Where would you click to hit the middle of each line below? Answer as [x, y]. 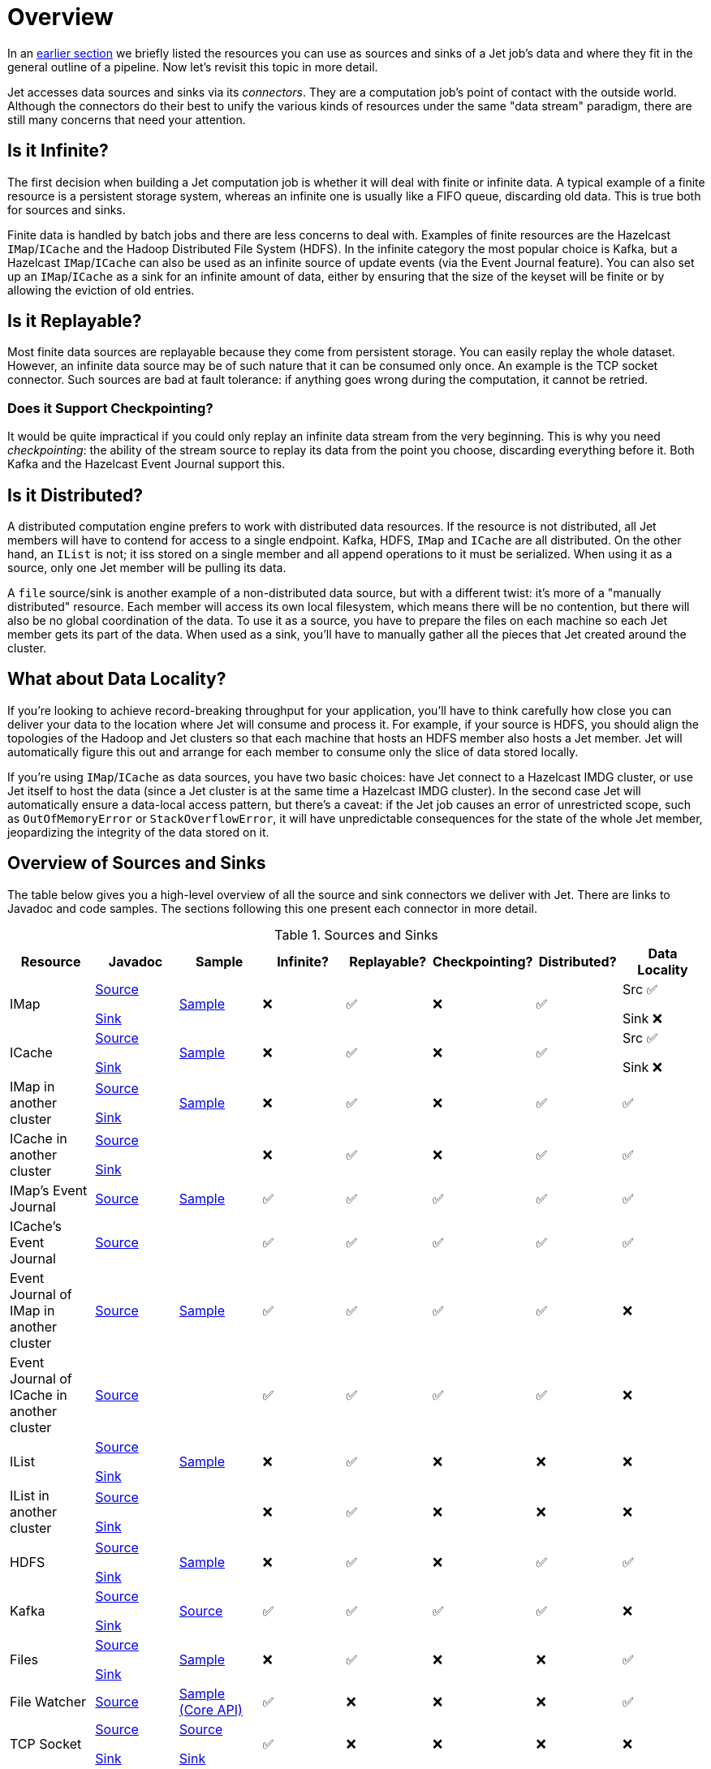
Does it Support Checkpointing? [110, 408]
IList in [30, 1495]
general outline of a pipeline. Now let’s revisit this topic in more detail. [193, 67]
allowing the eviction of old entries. [101, 290]
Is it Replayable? [75, 321]
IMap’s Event [49, 1190]
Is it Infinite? [58, 151]
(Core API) [211, 1709]
